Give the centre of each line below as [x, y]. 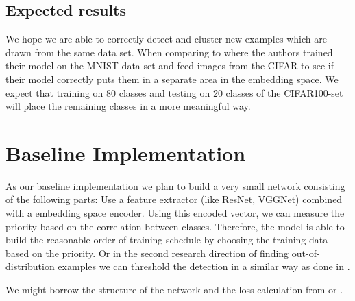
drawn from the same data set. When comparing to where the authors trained [169, 52]
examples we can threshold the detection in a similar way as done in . [204, 266]
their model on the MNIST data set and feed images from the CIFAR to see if [170, 65]
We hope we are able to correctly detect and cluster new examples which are [166, 39]
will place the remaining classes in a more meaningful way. [128, 106]
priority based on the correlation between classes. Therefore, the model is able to [175, 226]
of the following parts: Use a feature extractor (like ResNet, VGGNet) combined [174, 199]
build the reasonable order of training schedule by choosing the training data [167, 240]
